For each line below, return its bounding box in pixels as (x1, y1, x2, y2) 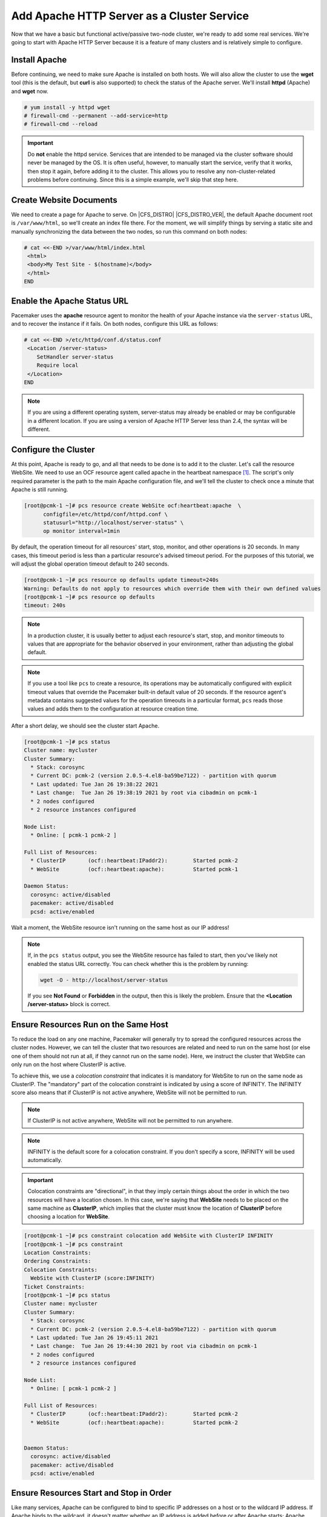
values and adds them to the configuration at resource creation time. (27, 705, 199, 712)
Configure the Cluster (11, 444, 95, 454)
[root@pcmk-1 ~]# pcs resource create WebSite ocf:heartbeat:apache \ (24, 502, 242, 509)
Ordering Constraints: (24, 1258, 91, 1265)
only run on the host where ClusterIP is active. (11, 1061, 127, 1068)
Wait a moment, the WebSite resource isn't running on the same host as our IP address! (11, 924, 230, 931)
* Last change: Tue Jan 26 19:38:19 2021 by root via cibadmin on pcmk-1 (30, 789, 257, 796)
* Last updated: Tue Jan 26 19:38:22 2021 (30, 780, 159, 788)
